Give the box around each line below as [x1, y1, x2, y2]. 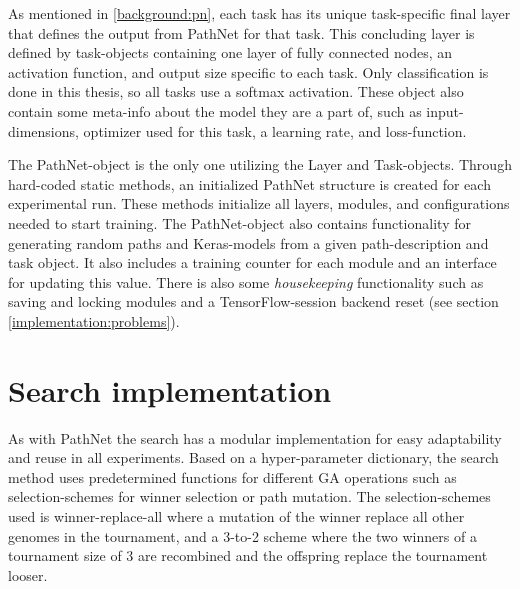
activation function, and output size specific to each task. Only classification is [8, 61, 489, 82]
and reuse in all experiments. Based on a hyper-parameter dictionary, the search [8, 447, 499, 468]
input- [426, 100, 464, 121]
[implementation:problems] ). [8, 310, 180, 331]
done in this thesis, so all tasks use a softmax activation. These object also [8, 81, 464, 102]
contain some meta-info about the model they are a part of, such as [8, 100, 422, 121]
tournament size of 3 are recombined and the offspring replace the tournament [8, 545, 488, 566]
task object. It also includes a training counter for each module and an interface [8, 252, 497, 273]
